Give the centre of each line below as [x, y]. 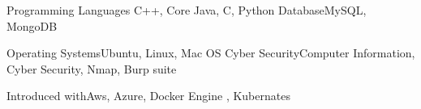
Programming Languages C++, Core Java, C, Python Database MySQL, [187, 10]
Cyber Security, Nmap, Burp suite [92, 68]
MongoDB [32, 25]
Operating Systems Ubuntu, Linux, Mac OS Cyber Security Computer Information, [211, 53]
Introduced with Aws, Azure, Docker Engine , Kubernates [148, 96]
